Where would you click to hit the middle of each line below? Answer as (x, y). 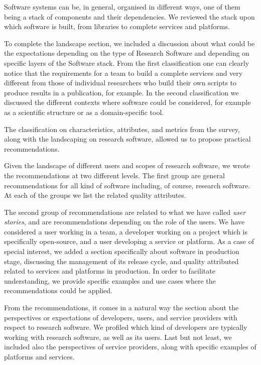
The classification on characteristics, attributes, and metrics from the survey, (122, 129)
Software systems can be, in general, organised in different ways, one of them (122, 7)
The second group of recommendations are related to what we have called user (125, 212)
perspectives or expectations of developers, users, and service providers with (121, 317)
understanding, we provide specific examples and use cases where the (110, 280)
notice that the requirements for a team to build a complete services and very (123, 73)
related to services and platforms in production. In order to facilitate (110, 271)
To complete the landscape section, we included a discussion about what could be (129, 43)
